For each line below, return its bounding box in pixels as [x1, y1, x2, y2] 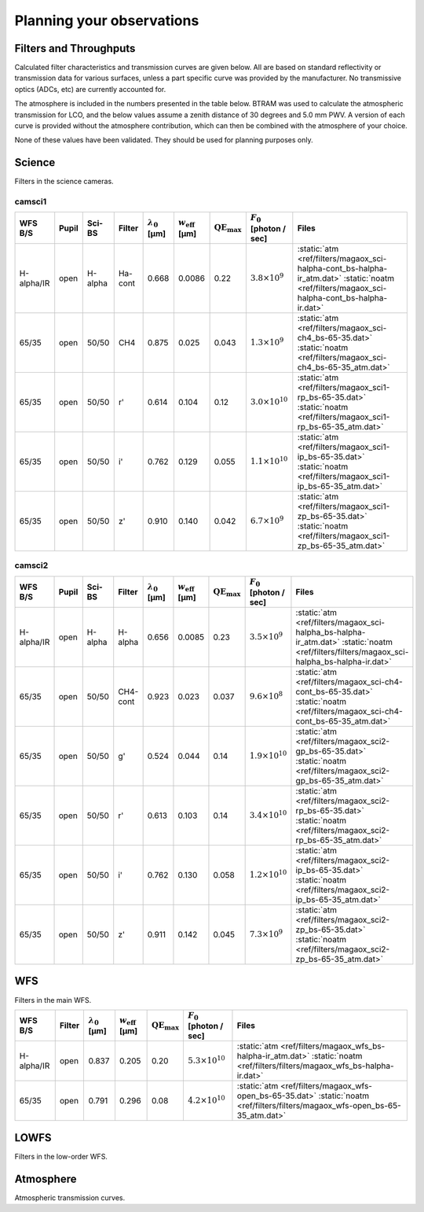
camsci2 [14, 560, 49, 571]
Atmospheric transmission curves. [14, 1192, 126, 1203]
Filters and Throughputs [14, 42, 136, 55]
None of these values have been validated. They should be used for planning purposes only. [14, 135, 313, 145]
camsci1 [14, 197, 47, 208]
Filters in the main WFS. [14, 995, 92, 1004]
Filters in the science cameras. [14, 177, 114, 186]
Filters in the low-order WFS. [14, 1151, 108, 1161]
